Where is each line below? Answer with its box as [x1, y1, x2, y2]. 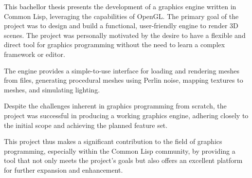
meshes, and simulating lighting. [4, 84, 100, 94]
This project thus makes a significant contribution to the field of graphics [4, 136, 222, 146]
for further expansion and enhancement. [4, 164, 123, 175]
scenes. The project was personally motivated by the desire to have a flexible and [4, 30, 246, 40]
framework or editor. [4, 49, 65, 59]
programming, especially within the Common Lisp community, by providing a [4, 145, 235, 156]
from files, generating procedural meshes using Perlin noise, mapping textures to [4, 75, 243, 85]
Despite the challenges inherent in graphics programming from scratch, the [4, 101, 227, 111]
